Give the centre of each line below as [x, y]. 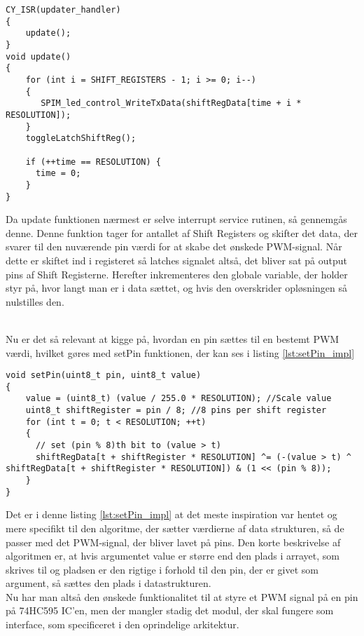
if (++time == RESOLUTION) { [93, 162]
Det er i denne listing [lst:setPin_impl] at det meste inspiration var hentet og [171, 514]
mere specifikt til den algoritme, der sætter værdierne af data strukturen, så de [175, 528]
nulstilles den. [35, 301]
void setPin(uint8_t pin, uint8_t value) [104, 375]
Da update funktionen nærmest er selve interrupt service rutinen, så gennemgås [176, 219]
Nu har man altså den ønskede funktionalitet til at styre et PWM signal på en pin [182, 596]
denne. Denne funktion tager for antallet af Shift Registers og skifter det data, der [182, 232]
